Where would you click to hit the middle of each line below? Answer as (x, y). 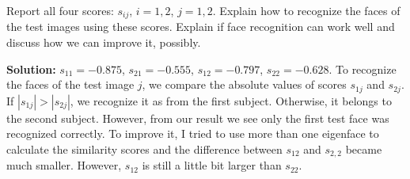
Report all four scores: (60, 10)
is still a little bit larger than (212, 165)
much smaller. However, (64, 165)
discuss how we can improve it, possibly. (104, 42)
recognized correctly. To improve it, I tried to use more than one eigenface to (193, 133)
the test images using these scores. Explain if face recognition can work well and (201, 27)
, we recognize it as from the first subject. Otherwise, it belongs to (231, 100)
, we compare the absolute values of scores (244, 84)
